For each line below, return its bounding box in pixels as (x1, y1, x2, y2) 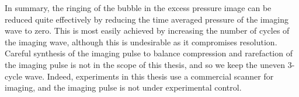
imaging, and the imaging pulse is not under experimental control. (5, 81, 242, 94)
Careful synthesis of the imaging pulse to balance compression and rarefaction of (5, 47, 293, 59)
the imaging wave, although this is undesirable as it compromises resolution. (5, 35, 277, 48)
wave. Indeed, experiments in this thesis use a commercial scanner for (25, 70, 274, 82)
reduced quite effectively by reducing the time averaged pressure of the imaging (5, 13, 289, 25)
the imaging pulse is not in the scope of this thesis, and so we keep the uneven (5, 58, 285, 70)
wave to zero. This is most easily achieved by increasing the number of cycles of (5, 24, 290, 37)
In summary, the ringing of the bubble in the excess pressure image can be (5, 2, 272, 13)
